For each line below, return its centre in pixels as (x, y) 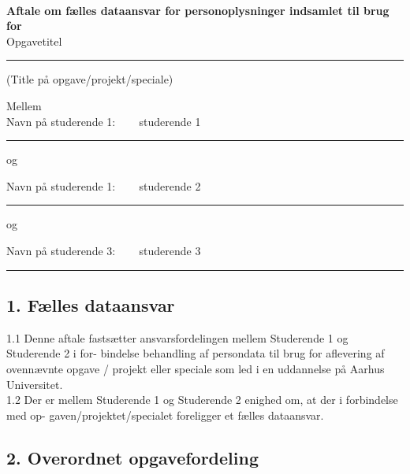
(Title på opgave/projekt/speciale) (90, 79)
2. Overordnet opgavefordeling (132, 457)
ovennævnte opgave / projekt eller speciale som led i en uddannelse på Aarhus (196, 368)
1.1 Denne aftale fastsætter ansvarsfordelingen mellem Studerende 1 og (177, 337)
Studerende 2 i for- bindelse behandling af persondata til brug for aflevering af (196, 353)
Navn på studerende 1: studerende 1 (104, 121)
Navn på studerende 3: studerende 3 (104, 250)
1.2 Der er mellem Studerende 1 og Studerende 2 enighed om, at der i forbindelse (202, 400)
